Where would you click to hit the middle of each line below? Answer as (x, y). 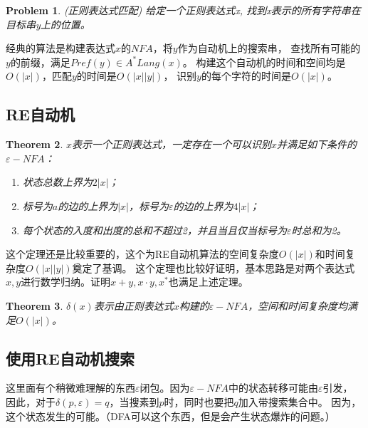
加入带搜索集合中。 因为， (300, 401)
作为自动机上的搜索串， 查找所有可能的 (269, 48)
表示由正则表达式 (133, 305)
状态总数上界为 (57, 182)
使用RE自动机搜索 (70, 358)
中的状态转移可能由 (273, 388)
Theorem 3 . (35, 305)
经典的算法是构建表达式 (61, 48)
